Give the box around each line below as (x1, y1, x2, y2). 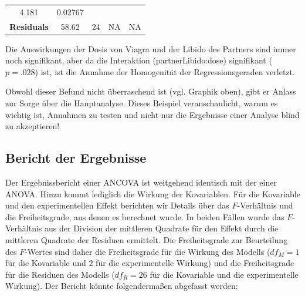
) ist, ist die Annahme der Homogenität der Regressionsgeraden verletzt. (35, 65, 295, 78)
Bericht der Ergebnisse (5, 149, 147, 167)
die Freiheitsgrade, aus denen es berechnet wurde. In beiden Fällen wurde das (5, 210, 284, 223)
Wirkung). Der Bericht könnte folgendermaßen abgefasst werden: (5, 280, 238, 292)
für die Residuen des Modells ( (5, 268, 115, 280)
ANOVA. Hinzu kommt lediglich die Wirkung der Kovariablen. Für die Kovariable (5, 187, 300, 200)
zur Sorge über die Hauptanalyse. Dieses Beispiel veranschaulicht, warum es (5, 97, 278, 109)
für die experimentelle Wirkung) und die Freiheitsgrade (96, 257, 294, 269)
